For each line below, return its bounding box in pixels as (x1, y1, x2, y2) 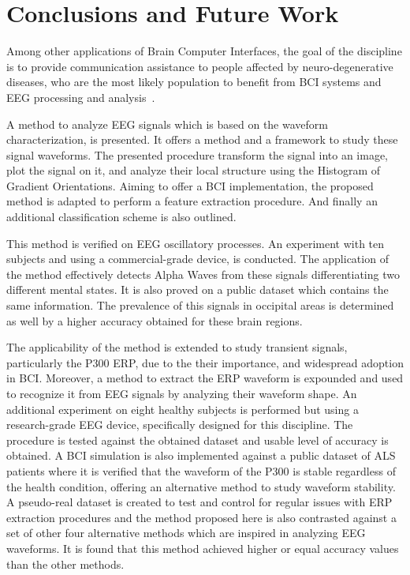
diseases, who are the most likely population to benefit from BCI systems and (6, 73, 382, 90)
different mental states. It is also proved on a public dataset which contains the (6, 281, 389, 298)
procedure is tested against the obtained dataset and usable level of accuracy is (6, 431, 389, 448)
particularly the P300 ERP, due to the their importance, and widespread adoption (6, 354, 404, 370)
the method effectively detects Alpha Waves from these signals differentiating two (6, 265, 400, 282)
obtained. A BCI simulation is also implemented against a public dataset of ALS (6, 447, 396, 464)
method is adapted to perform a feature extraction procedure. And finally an (6, 193, 378, 209)
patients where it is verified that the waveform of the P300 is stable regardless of (6, 462, 396, 479)
